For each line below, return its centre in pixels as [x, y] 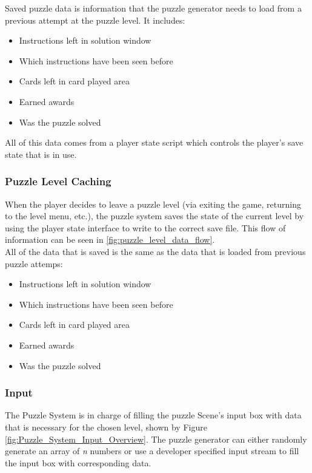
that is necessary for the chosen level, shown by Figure [106, 427]
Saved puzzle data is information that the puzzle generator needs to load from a [153, 8]
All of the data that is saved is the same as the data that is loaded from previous [155, 251]
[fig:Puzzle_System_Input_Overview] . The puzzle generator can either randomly [156, 439]
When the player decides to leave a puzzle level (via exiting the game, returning [153, 204]
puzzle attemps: [34, 263]
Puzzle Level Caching [58, 181]
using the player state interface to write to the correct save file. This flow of [145, 227]
